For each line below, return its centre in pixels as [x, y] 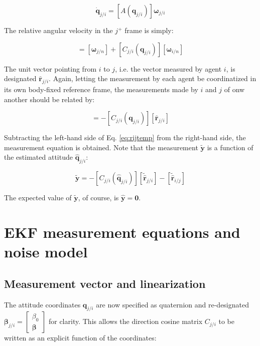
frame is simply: [149, 30]
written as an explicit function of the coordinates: [80, 338]
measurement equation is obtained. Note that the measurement [101, 147]
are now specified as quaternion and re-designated [172, 304]
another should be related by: [49, 99]
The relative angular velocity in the [58, 30]
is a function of [230, 147]
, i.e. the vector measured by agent [168, 68]
